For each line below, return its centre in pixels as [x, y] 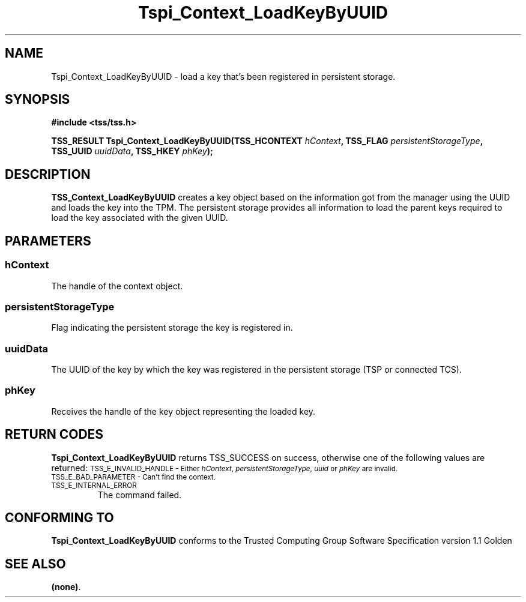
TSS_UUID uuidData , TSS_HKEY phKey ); [132, 151]
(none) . [66, 587]
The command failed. [140, 495]
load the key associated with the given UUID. [140, 218]
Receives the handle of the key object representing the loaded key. [183, 411]
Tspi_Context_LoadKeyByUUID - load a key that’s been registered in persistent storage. [223, 76]
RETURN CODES [54, 435]
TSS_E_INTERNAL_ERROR [94, 485]
